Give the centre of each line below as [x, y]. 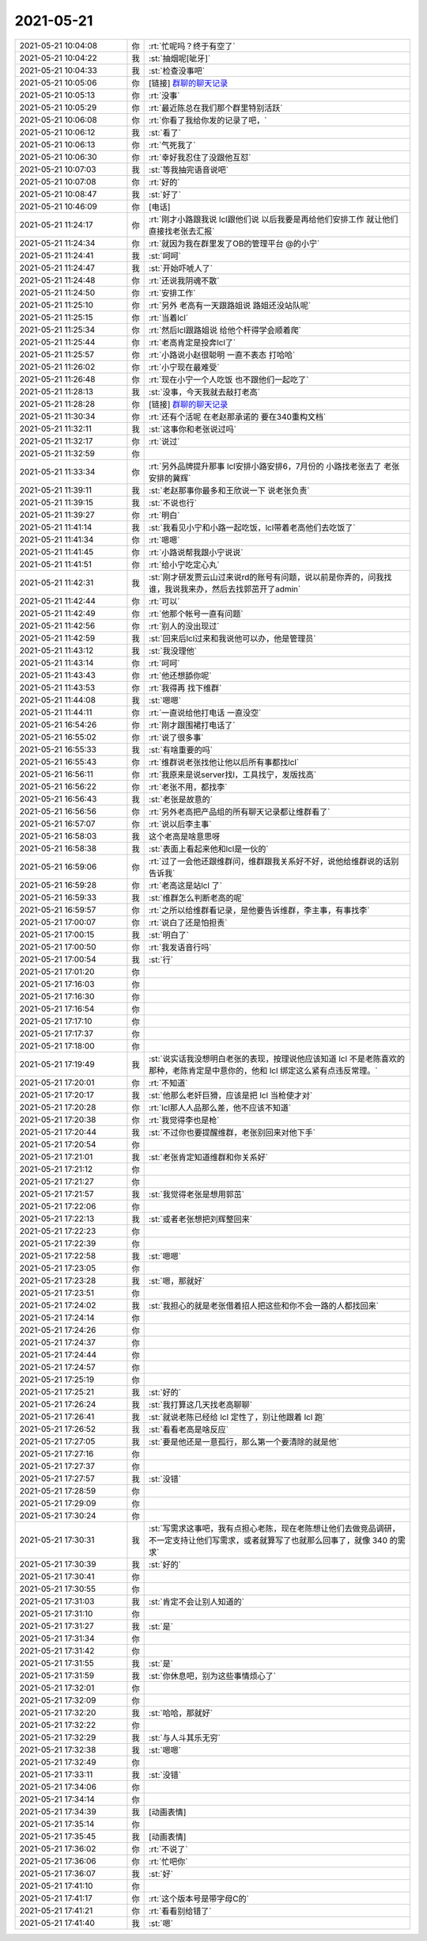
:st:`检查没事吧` [177, 70]
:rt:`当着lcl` [168, 318]
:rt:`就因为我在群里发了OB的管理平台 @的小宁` [234, 243]
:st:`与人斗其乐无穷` [185, 1737]
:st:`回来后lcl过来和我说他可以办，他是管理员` [232, 638]
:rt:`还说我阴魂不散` [184, 280]
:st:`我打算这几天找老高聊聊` [200, 1404]
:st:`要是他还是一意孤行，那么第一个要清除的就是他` [244, 1441]
